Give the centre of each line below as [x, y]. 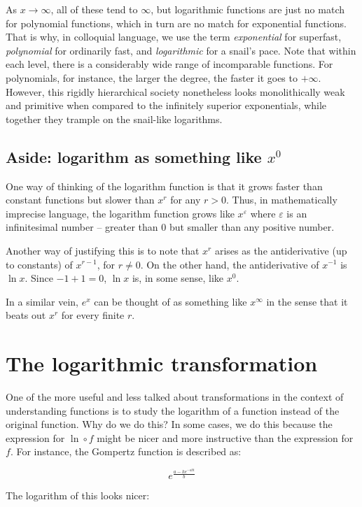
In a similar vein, [42, 301]
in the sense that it [307, 301]
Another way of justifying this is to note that [103, 250]
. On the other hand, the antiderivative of [230, 264]
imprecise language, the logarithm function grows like [120, 213]
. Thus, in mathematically [282, 200]
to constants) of [39, 264]
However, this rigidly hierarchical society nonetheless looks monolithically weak [175, 91]
